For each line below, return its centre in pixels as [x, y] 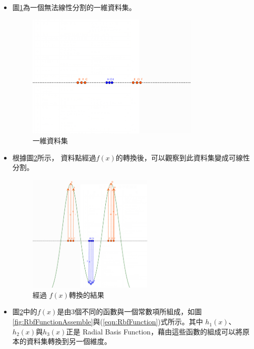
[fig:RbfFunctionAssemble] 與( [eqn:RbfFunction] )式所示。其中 [108, 322]
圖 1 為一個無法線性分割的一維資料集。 [74, 7]
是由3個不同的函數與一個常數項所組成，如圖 [130, 312]
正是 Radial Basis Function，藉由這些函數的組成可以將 [154, 331]
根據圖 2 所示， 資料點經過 [54, 157]
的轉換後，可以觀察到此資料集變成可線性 [183, 157]
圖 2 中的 [25, 312]
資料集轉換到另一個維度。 [69, 341]
